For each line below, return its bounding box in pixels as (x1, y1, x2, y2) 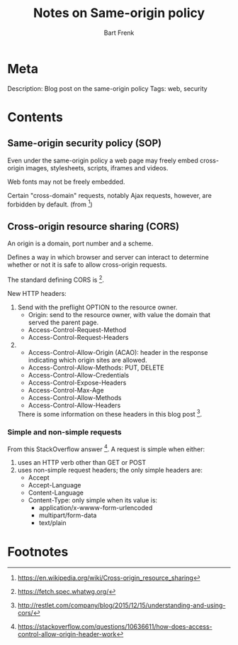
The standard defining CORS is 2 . (7, 275, 105, 284)
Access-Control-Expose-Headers (28, 378, 127, 387)
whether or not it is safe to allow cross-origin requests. (7, 260, 168, 269)
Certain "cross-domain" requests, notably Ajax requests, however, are (7, 191, 212, 199)
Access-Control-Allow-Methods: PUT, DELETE (28, 363, 164, 372)
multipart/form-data (38, 511, 97, 519)
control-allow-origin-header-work (17, 630, 117, 639)
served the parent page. (28, 318, 99, 326)
